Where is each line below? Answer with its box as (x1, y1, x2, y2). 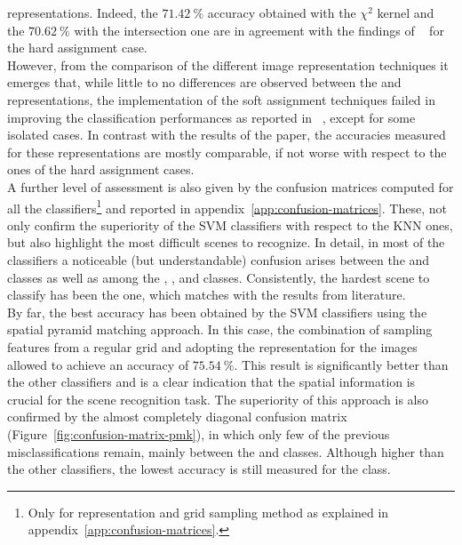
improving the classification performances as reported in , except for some (7, 108, 416, 126)
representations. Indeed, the (7, 4, 158, 21)
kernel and (377, 4, 434, 21)
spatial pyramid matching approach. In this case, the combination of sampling (7, 320, 433, 339)
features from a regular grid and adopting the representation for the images (7, 337, 418, 356)
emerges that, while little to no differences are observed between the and (7, 73, 402, 92)
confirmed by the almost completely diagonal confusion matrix (7, 407, 347, 426)
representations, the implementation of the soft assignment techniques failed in (7, 90, 435, 108)
